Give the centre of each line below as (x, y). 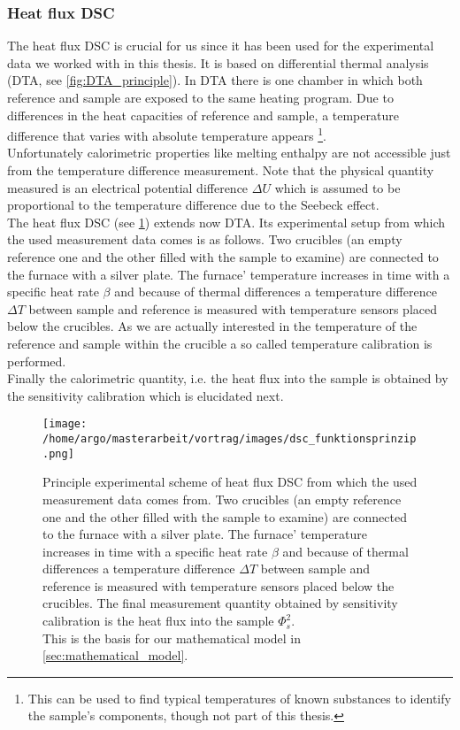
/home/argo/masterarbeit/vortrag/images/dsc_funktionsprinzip (230, 439)
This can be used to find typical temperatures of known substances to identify (239, 698)
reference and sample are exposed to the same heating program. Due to (200, 97)
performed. (37, 361)
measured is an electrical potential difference (128, 187)
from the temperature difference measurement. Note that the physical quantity (221, 170)
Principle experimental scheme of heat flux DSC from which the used (230, 482)
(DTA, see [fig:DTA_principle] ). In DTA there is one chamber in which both (215, 80)
